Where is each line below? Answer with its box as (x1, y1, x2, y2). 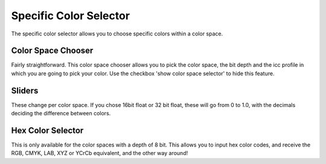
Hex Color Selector (11, 125, 84, 135)
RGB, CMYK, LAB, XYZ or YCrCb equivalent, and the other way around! (11, 150, 188, 157)
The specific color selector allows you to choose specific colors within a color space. (11, 30, 223, 37)
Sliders (11, 85, 39, 96)
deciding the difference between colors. (11, 110, 111, 117)
